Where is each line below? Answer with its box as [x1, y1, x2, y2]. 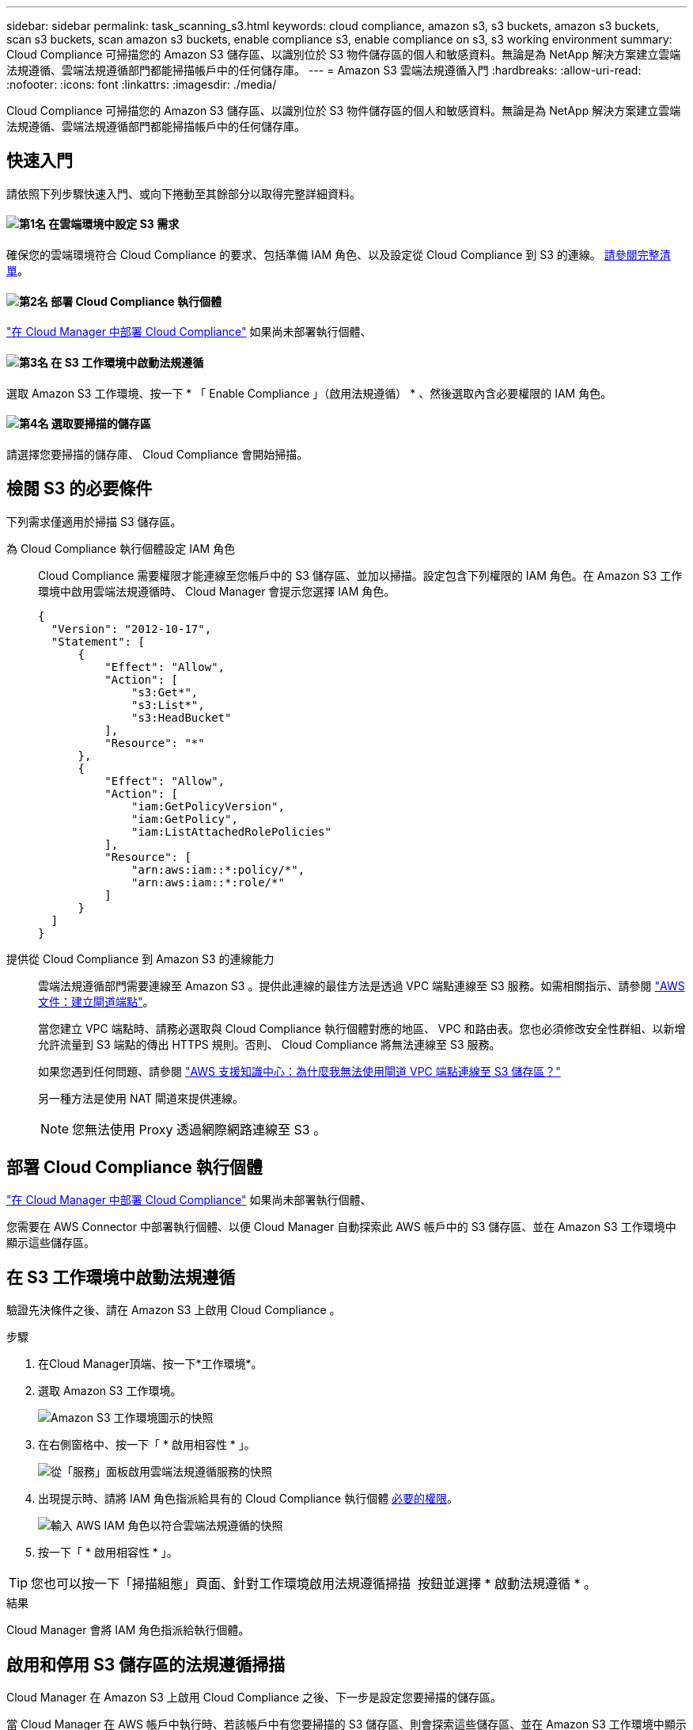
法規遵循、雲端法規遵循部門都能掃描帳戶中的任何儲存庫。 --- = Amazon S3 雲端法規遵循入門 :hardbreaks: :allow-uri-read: [6, 63, 642, 77]
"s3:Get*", [131, 685, 199, 699]
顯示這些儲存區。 [6, 1236, 95, 1250]
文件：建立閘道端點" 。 [38, 994, 154, 1008]
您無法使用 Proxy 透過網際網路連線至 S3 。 [72, 1121, 327, 1137]
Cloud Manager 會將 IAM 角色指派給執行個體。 [6, 1623, 250, 1637]
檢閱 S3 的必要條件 [6, 478, 153, 499]
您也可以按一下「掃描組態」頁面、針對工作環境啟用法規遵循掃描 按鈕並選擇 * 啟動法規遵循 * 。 [31, 1576, 597, 1592]
